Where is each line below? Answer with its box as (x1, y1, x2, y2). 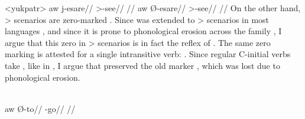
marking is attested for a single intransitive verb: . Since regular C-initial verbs (5, 48, 291, 60)
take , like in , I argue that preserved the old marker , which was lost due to (5, 59, 280, 71)
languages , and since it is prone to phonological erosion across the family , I (5, 25, 282, 37)
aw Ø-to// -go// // (5, 102, 76, 114)
